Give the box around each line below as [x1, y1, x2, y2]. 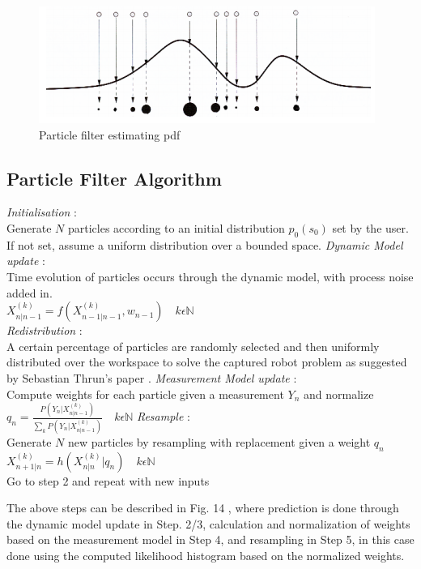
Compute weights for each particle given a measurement [6, 385, 284, 402]
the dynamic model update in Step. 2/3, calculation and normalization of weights [6, 515, 410, 532]
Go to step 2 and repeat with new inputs [6, 472, 210, 489]
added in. [6, 284, 53, 301]
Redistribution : [6, 322, 83, 339]
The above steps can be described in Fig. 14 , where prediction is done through [6, 499, 399, 516]
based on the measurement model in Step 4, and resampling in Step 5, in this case [6, 531, 415, 548]
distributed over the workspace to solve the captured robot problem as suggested [6, 353, 407, 370]
